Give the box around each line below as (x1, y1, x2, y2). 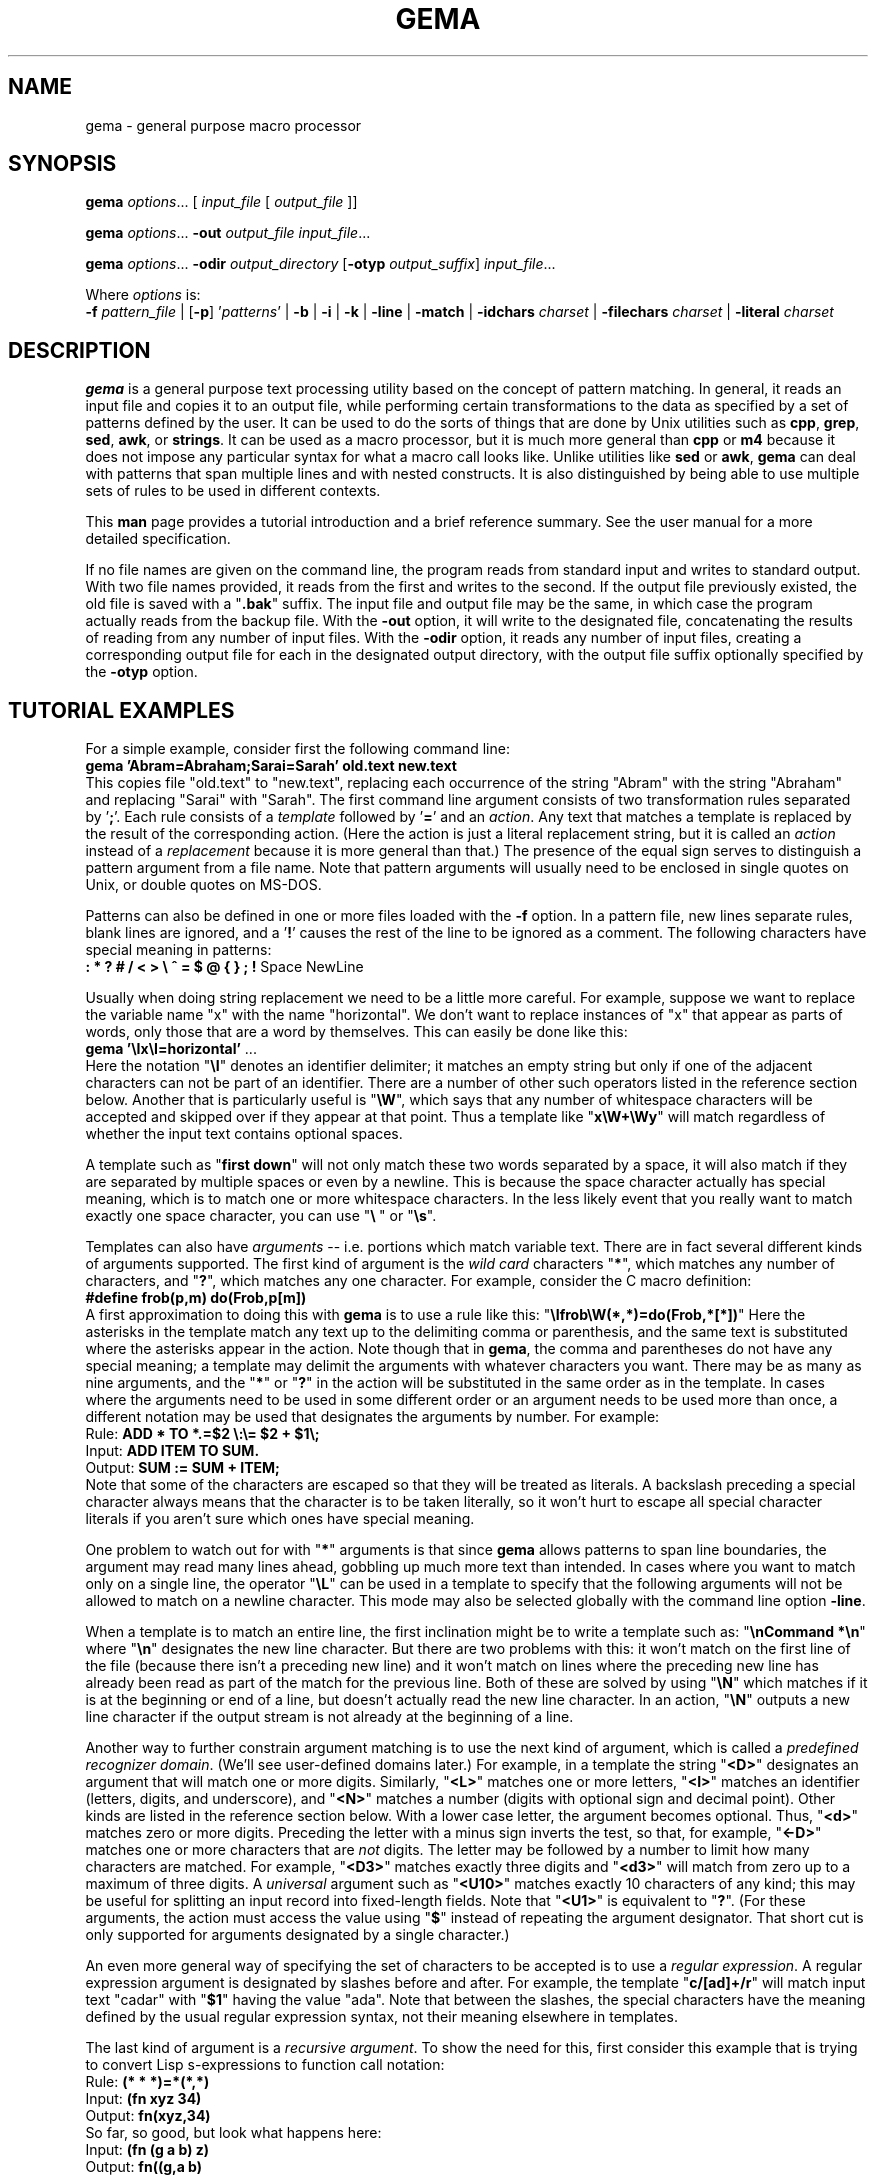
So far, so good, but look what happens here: (85, 2124, 382, 2142)
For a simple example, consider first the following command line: (85, 740, 510, 758)
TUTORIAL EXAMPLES (8, 697, 235, 723)
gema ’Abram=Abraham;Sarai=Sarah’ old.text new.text (85, 757, 457, 775)
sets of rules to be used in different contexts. (85, 482, 381, 500)
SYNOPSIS (8, 151, 117, 177)
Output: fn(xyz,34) (85, 2107, 211, 2125)
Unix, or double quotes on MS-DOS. (85, 876, 322, 894)
